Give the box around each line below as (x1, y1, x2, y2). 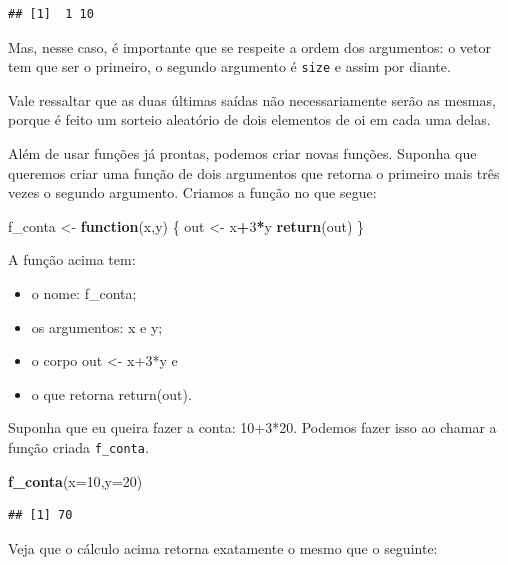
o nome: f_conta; (31, 283, 137, 303)
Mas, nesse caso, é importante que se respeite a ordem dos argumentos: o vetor (8, 36, 491, 57)
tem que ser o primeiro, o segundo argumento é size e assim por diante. (8, 56, 451, 77)
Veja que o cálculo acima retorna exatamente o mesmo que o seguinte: (8, 537, 438, 558)
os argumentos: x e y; (31, 316, 163, 337)
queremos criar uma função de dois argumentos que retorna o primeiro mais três (8, 162, 500, 183)
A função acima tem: (8, 249, 136, 270)
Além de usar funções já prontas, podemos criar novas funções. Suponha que (8, 143, 477, 164)
